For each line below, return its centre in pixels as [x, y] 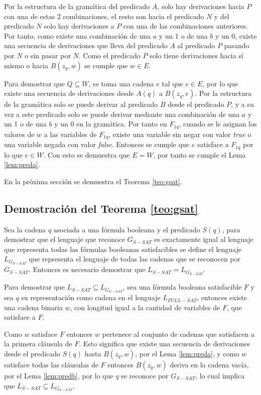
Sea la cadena [25, 229]
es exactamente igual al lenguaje [204, 239]
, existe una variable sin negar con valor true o [180, 134]
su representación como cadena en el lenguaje [91, 297]
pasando [237, 45]
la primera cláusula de [38, 344]
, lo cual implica [220, 376]
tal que [172, 83]
